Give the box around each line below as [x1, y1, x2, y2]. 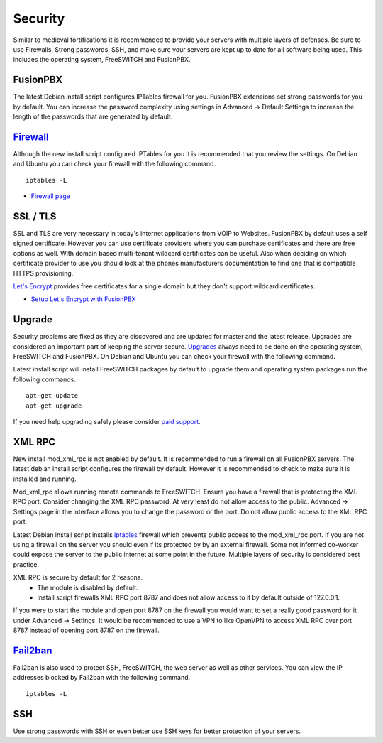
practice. [13, 560, 39, 568]
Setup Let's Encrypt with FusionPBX [30, 295, 136, 303]
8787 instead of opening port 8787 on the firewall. [13, 626, 160, 635]
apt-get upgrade [26, 401, 82, 410]
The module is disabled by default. [37, 583, 138, 592]
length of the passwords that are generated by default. [13, 112, 173, 121]
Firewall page [30, 192, 70, 200]
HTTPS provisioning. [13, 269, 74, 277]
